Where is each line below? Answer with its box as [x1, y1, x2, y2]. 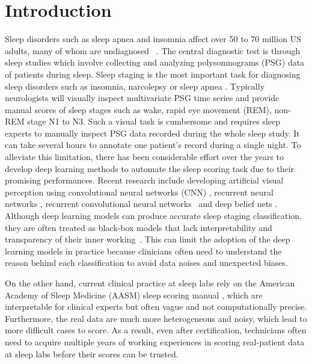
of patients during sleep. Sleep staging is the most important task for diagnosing [5, 67, 301, 80]
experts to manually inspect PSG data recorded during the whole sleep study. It [5, 126, 300, 139]
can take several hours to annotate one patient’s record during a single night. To [5, 138, 301, 151]
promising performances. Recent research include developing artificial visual [5, 174, 284, 187]
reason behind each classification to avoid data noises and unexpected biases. [5, 256, 288, 269]
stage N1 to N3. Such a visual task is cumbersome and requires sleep [27, 115, 280, 128]
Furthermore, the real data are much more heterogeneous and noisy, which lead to [5, 312, 307, 324]
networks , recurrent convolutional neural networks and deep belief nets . [5, 197, 278, 210]
